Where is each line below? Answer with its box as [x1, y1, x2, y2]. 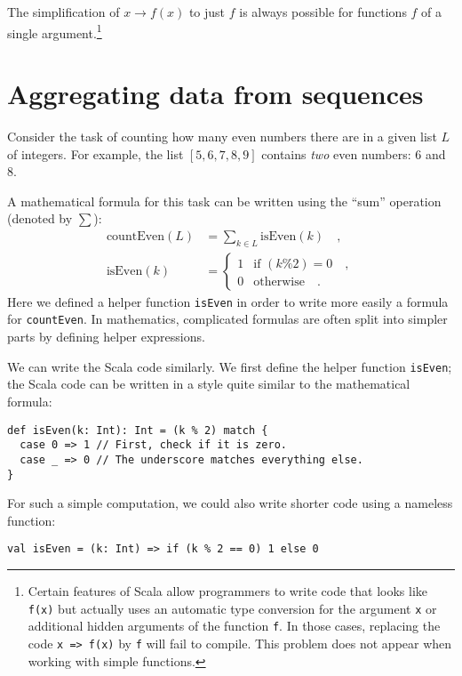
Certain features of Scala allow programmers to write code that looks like [28, 582, 428, 600]
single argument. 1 [7, 20, 102, 42]
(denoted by [7, 209, 73, 228]
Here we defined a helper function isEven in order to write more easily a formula [7, 292, 449, 310]
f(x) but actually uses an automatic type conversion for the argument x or [28, 599, 437, 617]
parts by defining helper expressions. [7, 327, 205, 346]
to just [188, 3, 226, 20]
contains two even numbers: [261, 144, 411, 163]
